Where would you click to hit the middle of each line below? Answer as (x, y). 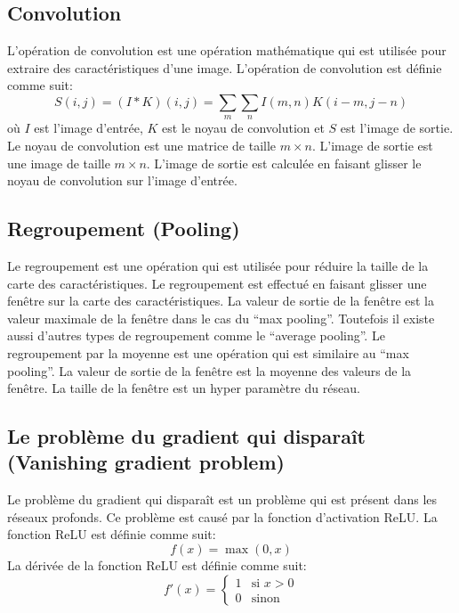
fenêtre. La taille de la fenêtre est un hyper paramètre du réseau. (184, 388)
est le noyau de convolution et (243, 128)
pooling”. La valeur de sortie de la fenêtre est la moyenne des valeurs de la (209, 370)
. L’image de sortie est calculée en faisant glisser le (284, 163)
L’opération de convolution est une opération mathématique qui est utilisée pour (227, 50)
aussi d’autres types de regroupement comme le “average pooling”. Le (196, 335)
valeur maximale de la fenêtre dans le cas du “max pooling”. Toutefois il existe (221, 318)
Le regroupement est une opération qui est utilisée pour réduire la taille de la (218, 265)
